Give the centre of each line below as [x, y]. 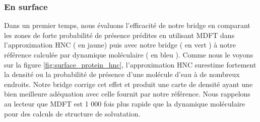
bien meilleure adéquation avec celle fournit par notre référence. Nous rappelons [127, 94]
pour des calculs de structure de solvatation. [72, 113]
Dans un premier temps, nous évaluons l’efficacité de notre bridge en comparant [127, 25]
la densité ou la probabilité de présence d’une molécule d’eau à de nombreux [122, 74]
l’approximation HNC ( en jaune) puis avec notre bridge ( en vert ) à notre [120, 45]
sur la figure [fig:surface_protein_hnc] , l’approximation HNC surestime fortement [130, 64]
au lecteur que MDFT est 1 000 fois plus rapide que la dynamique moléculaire [125, 103]
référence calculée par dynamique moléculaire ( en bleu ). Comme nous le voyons [129, 54]
